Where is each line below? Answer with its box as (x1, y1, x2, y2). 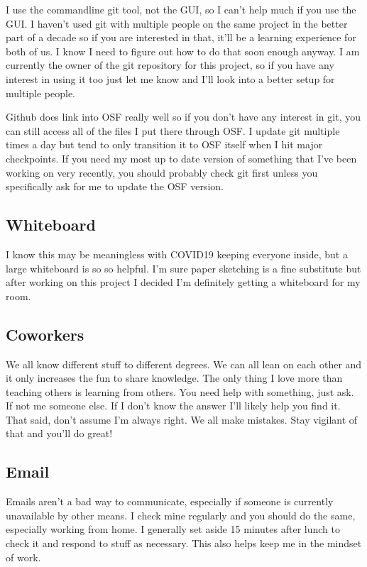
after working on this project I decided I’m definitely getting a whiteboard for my (6, 275, 361, 290)
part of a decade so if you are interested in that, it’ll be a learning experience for (6, 30, 356, 45)
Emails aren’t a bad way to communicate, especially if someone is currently (6, 494, 334, 509)
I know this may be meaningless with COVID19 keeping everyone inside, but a (6, 246, 348, 261)
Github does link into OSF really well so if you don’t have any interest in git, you (6, 109, 361, 124)
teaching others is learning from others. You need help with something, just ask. (6, 384, 354, 399)
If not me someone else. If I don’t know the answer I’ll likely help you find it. (6, 398, 341, 413)
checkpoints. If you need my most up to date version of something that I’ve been (6, 150, 357, 165)
